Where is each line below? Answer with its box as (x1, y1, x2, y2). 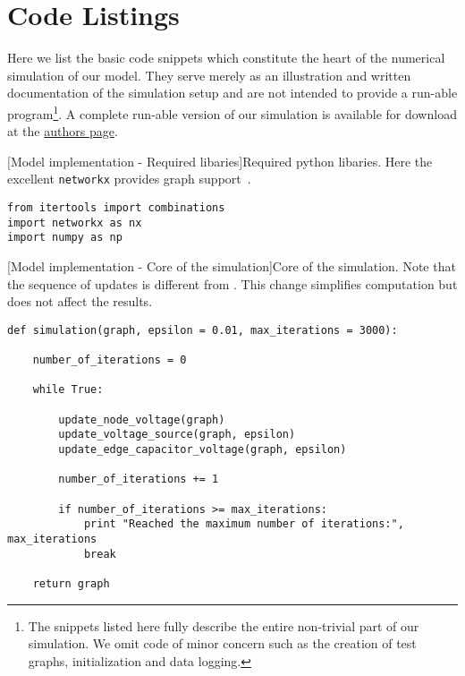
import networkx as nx (7, 216, 142, 229)
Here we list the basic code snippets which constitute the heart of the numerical (7, 48, 445, 67)
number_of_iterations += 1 (58, 473, 219, 486)
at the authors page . (7, 122, 118, 141)
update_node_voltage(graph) (58, 413, 225, 426)
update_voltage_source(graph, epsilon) (58, 428, 296, 441)
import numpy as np (7, 231, 123, 244)
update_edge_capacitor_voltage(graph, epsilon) (58, 443, 347, 456)
